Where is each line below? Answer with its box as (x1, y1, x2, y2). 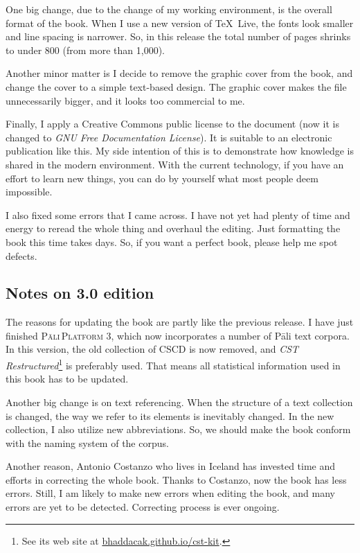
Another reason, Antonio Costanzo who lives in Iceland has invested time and (6, 459, 336, 473)
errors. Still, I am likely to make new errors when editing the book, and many (6, 486, 335, 500)
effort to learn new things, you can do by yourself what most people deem (6, 170, 318, 185)
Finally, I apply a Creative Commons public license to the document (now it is (6, 116, 339, 131)
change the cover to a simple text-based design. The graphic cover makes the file (6, 79, 347, 94)
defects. (6, 248, 37, 263)
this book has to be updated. (6, 371, 129, 386)
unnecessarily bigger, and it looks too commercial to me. (6, 93, 245, 107)
